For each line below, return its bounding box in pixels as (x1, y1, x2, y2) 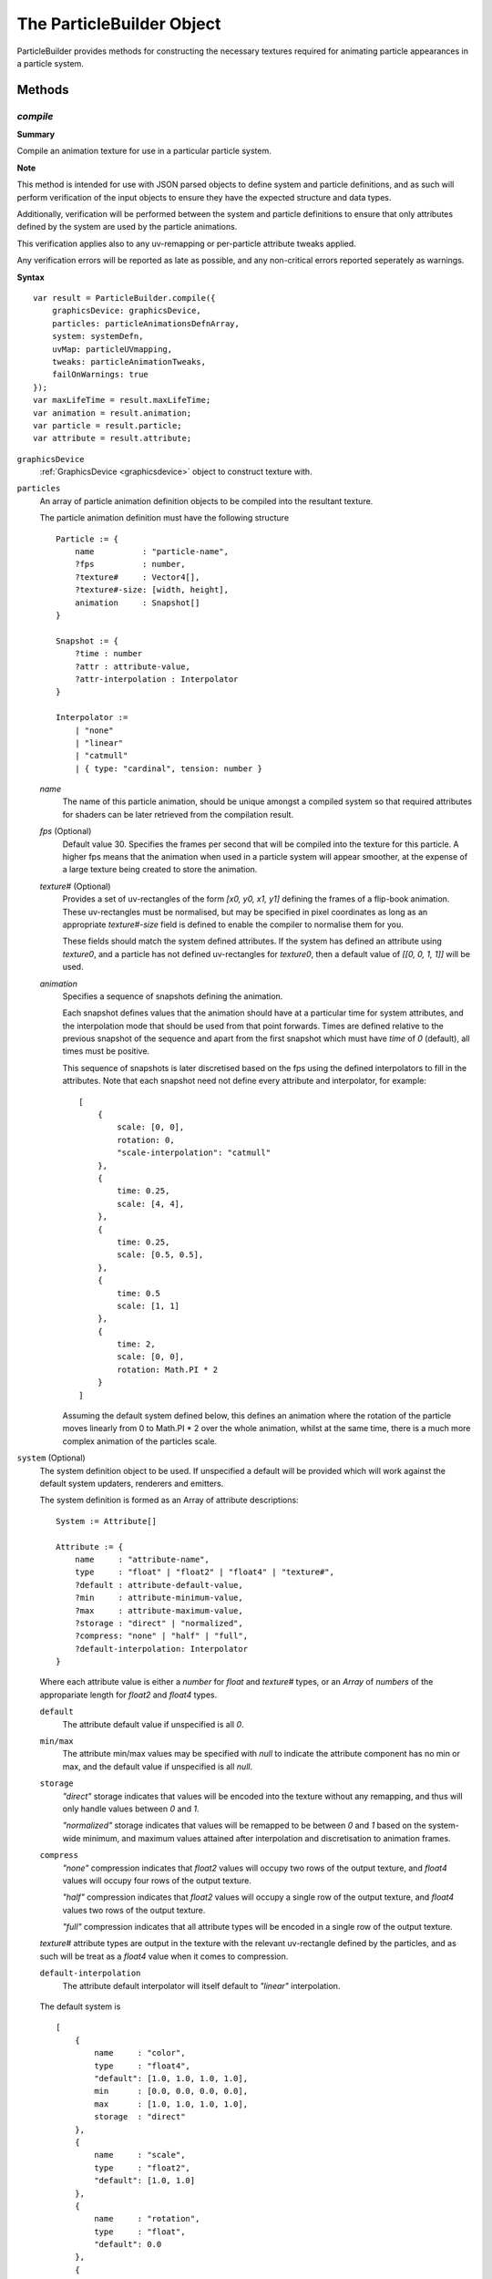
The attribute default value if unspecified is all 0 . (62, 1718, 244, 1729)
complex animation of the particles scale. (62, 1436, 218, 1447)
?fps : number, (74, 559, 186, 570)
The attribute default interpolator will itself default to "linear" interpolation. (62, 1980, 341, 1991)
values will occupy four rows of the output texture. (62, 1874, 252, 1886)
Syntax (16, 272, 45, 283)
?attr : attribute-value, (74, 661, 191, 672)
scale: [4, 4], (117, 1199, 185, 1209)
